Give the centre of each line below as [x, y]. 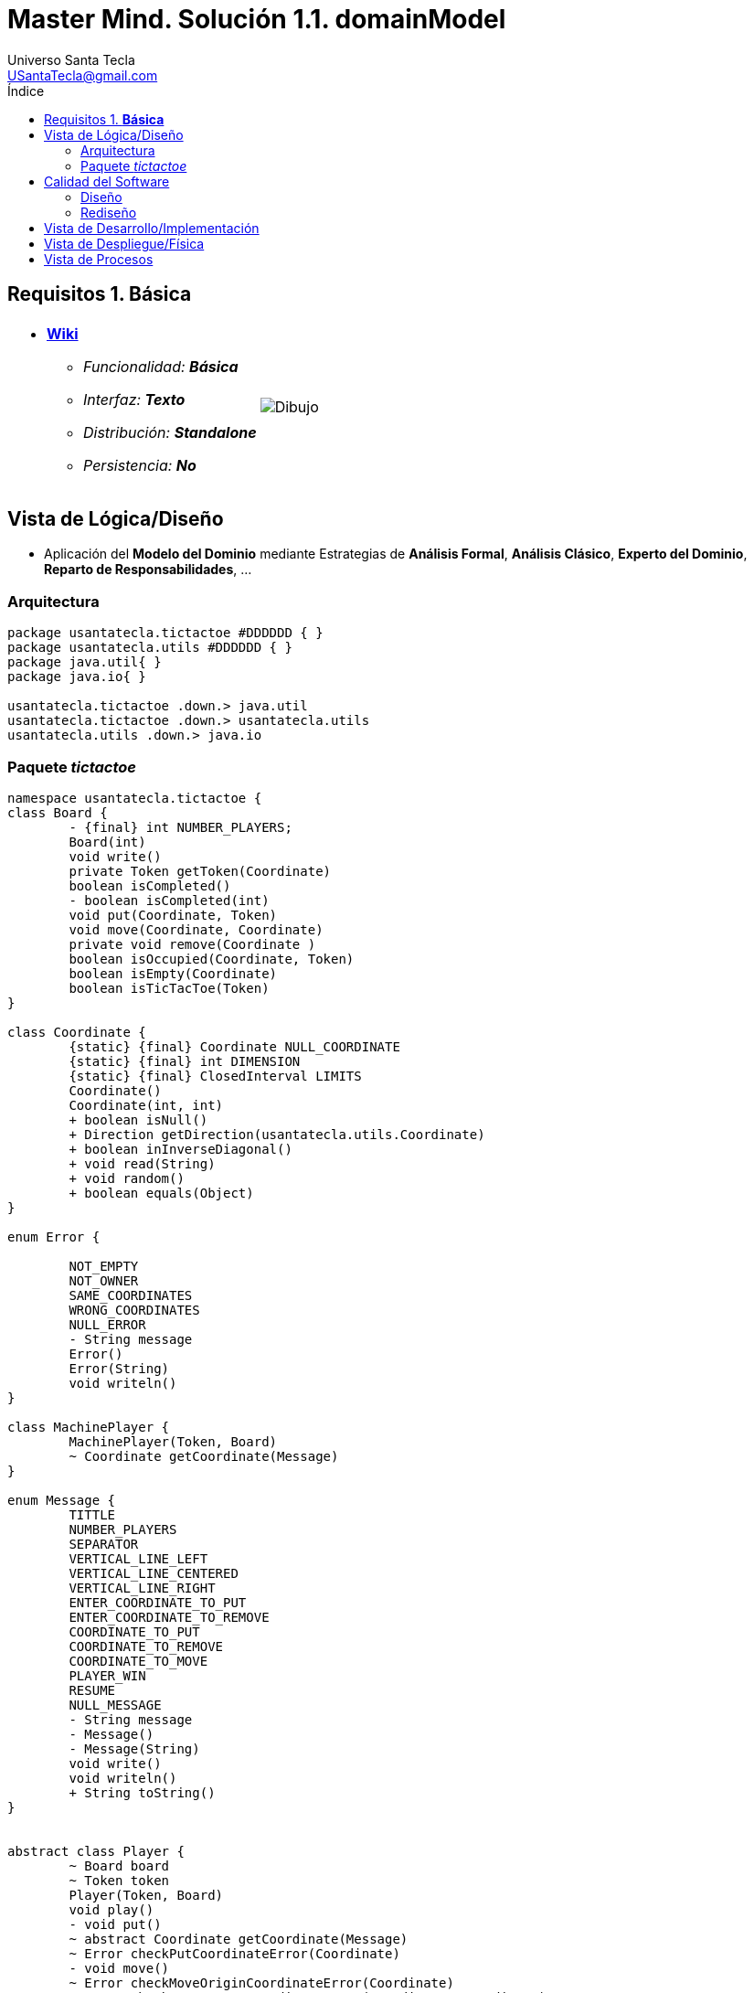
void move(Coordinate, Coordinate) [196, 929]
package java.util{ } [85, 662]
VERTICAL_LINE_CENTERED [154, 1573]
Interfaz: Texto [134, 399]
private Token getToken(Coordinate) [200, 871]
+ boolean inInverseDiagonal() [181, 1149]
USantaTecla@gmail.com [83, 75]
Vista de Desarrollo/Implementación [152, 228]
